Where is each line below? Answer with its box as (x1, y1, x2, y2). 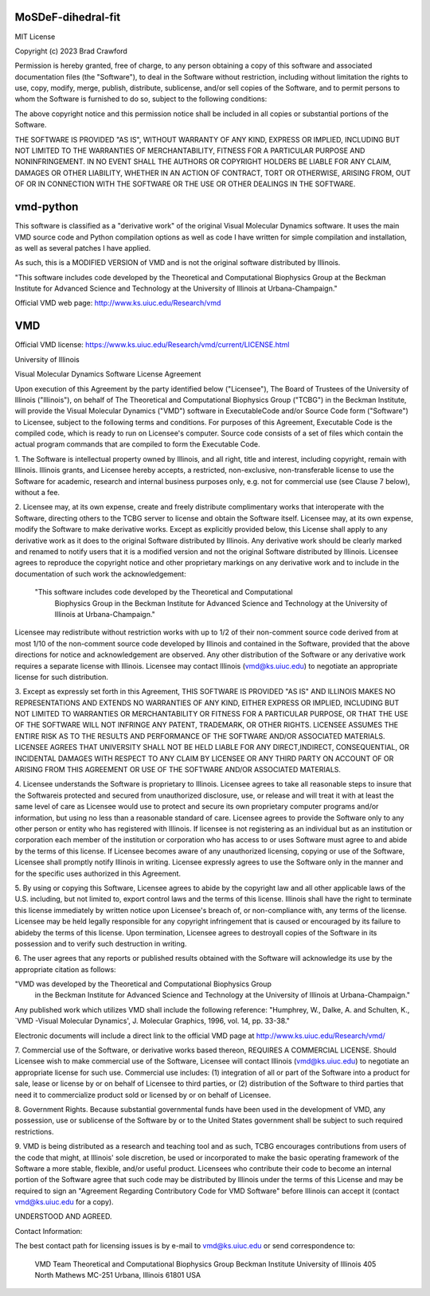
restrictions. (14, 1126, 55, 1136)
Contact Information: (14, 1226, 83, 1235)
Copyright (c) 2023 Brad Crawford (14, 46, 127, 56)
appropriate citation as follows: (14, 964, 116, 974)
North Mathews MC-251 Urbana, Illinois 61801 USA (34, 1271, 201, 1280)
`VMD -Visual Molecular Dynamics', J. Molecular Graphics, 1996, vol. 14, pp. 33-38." (14, 1016, 290, 1026)
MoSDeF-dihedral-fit (14, 10, 121, 24)
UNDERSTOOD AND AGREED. (14, 1212, 112, 1221)
